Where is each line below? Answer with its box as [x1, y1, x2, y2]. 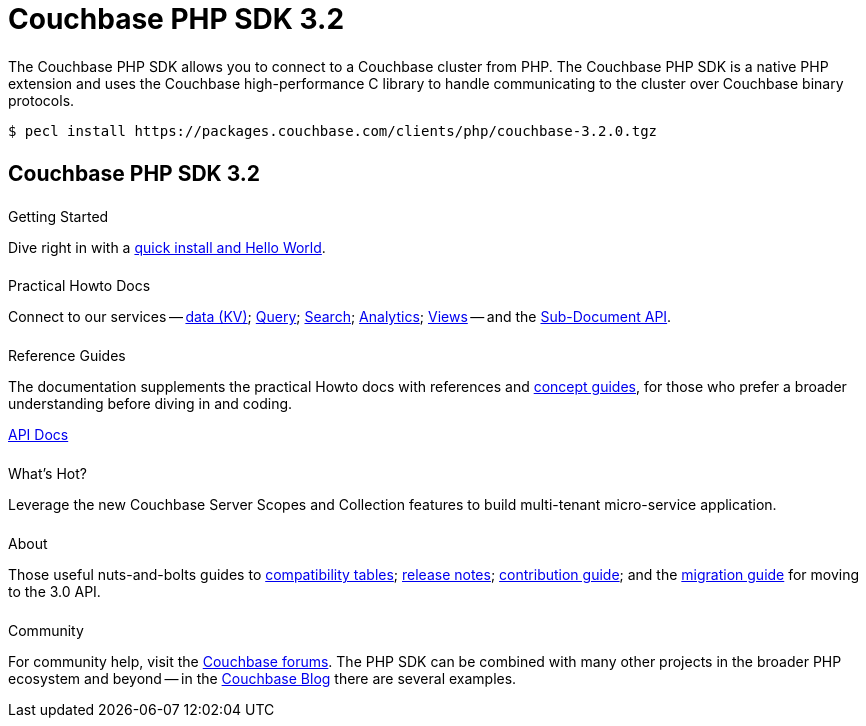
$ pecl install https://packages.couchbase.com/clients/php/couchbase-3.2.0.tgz [8, 122, 658, 139]
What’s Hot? [8, 465, 87, 483]
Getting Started [8, 207, 109, 225]
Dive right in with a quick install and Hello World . [8, 238, 326, 256]
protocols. [8, 91, 75, 109]
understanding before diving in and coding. [8, 395, 293, 413]
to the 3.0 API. [8, 582, 101, 600]
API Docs [8, 426, 69, 444]
